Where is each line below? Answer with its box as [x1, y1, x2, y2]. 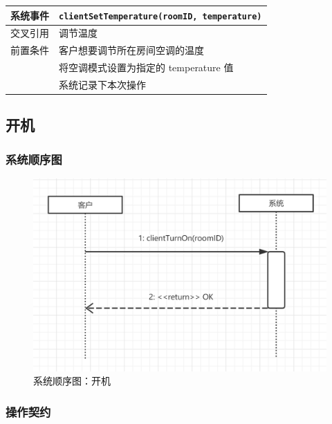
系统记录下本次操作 [59, 77, 146, 91]
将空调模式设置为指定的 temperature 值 [59, 60, 234, 75]
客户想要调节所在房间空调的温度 [59, 43, 204, 57]
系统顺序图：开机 [33, 374, 111, 388]
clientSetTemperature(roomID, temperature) [59, 11, 262, 21]
